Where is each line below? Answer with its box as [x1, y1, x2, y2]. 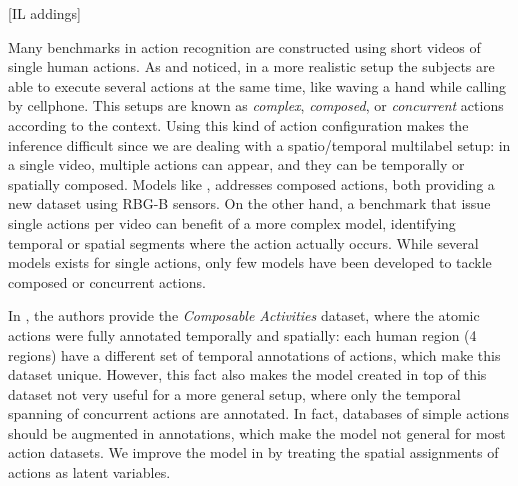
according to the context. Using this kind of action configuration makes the [8, 114, 469, 135]
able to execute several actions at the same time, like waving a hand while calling [8, 75, 506, 96]
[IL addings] [8, 3, 82, 23]
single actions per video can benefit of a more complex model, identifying [8, 212, 456, 233]
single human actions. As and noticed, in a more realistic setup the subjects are [8, 56, 495, 77]
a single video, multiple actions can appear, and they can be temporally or [8, 154, 465, 175]
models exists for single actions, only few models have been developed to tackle [8, 252, 492, 273]
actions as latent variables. [8, 462, 171, 483]
